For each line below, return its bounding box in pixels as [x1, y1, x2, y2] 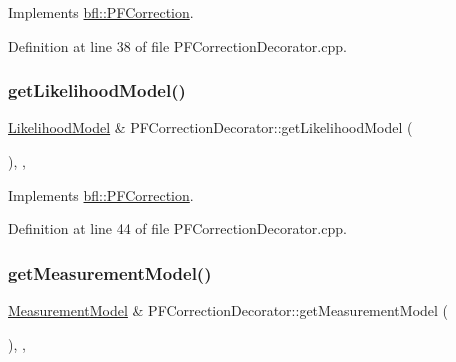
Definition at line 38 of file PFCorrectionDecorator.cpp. [8, 35, 347, 56]
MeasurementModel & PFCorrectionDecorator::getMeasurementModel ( [8, 300, 449, 320]
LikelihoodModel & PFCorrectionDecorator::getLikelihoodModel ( [8, 117, 413, 138]
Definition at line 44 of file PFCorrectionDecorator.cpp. [8, 218, 347, 239]
